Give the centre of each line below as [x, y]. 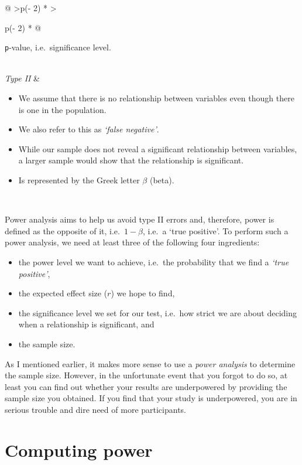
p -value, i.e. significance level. [58, 47]
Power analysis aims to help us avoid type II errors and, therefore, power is [140, 219]
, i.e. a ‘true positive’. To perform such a [216, 230]
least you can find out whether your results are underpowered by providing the [146, 386]
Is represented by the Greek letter [79, 180]
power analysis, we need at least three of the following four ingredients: [132, 242]
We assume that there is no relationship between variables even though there [156, 98]
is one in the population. [62, 109]
